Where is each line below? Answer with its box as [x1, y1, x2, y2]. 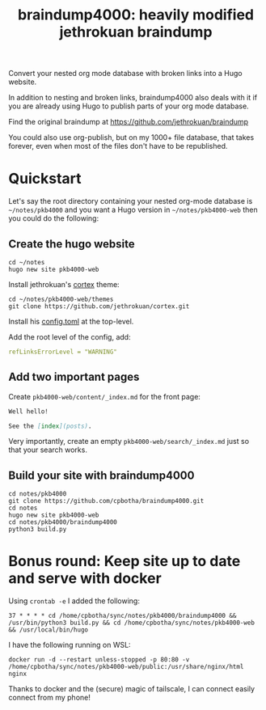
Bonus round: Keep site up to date [8, 552, 241, 571]
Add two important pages [8, 370, 140, 384]
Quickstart [8, 170, 82, 188]
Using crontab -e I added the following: [8, 596, 140, 606]
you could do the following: [8, 213, 99, 223]
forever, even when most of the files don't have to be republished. [8, 142, 228, 151]
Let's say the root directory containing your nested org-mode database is [8, 197, 253, 206]
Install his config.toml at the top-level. [8, 316, 134, 326]
